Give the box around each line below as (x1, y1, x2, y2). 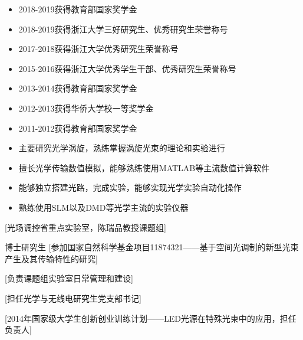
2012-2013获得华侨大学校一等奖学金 (18, 102, 154, 114)
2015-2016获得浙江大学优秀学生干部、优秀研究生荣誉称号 (18, 62, 236, 74)
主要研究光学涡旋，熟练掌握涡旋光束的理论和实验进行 (18, 142, 225, 154)
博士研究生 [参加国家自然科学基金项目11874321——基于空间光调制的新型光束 (5, 241, 299, 253)
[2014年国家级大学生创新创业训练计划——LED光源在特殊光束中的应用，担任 (5, 312, 297, 324)
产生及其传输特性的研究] (5, 252, 98, 264)
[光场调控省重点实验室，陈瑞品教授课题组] (5, 221, 166, 233)
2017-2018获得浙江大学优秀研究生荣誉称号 (18, 42, 179, 55)
